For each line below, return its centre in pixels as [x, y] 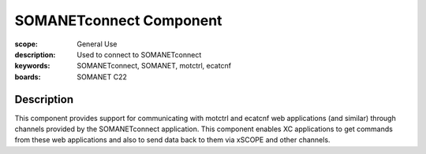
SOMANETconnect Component [118, 20]
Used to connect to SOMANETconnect [139, 54]
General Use [97, 44]
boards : [28, 77]
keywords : [32, 66]
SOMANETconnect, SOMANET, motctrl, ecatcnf [154, 66]
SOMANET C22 [102, 77]
